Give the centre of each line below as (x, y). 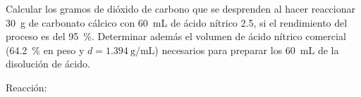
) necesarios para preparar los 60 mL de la (247, 50)
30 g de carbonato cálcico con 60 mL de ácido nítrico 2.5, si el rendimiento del (177, 22)
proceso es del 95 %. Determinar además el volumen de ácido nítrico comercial (176, 36)
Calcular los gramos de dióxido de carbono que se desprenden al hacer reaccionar (181, 8)
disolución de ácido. (48, 64)
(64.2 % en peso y (45, 50)
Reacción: (26, 87)
